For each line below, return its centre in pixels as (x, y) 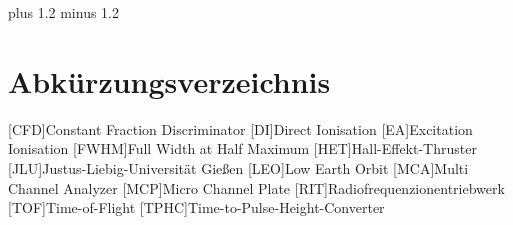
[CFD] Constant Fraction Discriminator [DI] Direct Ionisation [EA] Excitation (240, 128)
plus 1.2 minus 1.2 (63, 12)
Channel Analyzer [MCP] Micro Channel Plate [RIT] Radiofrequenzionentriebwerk (256, 187)
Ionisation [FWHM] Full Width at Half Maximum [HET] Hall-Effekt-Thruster (242, 148)
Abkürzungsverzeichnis (169, 80)
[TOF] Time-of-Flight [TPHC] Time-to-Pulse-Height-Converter (196, 207)
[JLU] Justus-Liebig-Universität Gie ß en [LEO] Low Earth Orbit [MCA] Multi (238, 167)
